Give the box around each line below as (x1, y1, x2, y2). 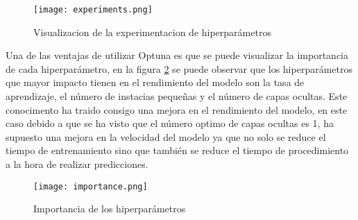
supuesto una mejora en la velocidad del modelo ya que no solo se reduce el (6, 129, 326, 144)
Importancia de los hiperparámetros (33, 201, 186, 216)
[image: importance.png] (33, 181, 148, 192)
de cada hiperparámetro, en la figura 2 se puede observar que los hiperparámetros (6, 61, 352, 76)
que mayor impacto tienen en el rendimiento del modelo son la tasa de (6, 75, 305, 90)
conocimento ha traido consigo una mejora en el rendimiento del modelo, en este (6, 102, 348, 117)
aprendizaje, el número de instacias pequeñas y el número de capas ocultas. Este (6, 89, 348, 103)
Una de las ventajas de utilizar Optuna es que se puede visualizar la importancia (6, 48, 349, 62)
